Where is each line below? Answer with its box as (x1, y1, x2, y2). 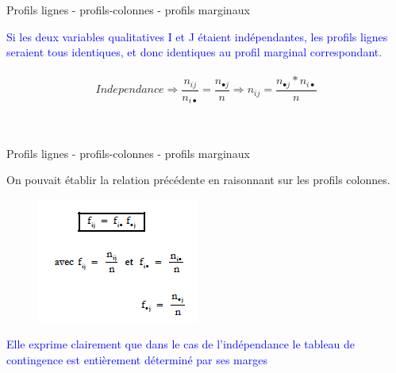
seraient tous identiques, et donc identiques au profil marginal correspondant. (6, 44, 383, 60)
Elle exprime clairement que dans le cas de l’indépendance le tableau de (6, 336, 356, 352)
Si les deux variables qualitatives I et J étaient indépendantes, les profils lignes (6, 28, 388, 44)
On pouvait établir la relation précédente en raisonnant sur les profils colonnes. (6, 171, 390, 188)
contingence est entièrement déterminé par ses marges (6, 351, 267, 367)
